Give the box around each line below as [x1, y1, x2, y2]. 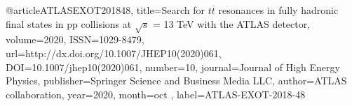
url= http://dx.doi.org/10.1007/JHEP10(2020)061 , [6, 45, 222, 60]
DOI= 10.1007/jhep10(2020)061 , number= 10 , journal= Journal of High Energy [6, 59, 340, 74]
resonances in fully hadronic [218, 3, 339, 17]
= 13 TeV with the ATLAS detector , [152, 16, 311, 31]
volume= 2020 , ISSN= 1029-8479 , [6, 32, 144, 47]
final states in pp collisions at [6, 16, 132, 31]
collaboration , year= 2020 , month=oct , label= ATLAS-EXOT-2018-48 [6, 86, 306, 101]
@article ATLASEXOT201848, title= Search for [6, 3, 205, 17]
